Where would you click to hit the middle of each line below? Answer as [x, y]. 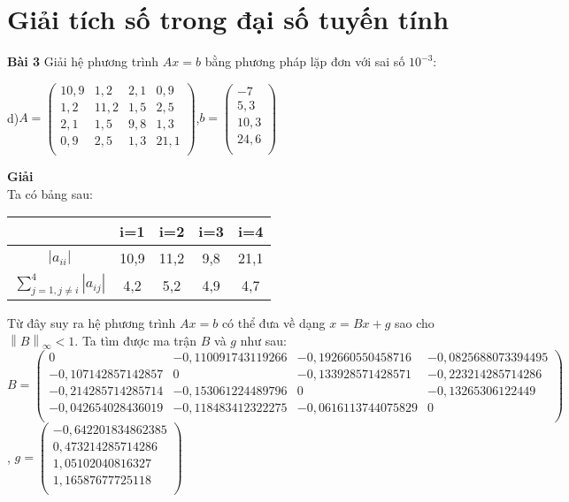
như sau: [263, 340]
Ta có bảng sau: [50, 193]
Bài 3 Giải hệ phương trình [83, 61]
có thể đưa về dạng [273, 323]
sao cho [415, 323]
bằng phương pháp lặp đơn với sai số [305, 61]
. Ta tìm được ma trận [136, 340]
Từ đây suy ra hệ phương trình [92, 323]
